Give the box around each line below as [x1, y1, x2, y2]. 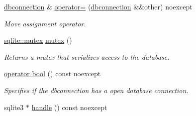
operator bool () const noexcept [4, 68, 101, 79]
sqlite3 [4, 102, 24, 112]
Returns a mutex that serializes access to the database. [4, 51, 170, 62]
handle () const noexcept [31, 102, 107, 112]
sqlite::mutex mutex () [4, 35, 72, 45]
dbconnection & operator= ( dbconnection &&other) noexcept [4, 1, 193, 11]
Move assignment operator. [4, 18, 86, 28]
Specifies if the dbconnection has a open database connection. [4, 85, 189, 95]
